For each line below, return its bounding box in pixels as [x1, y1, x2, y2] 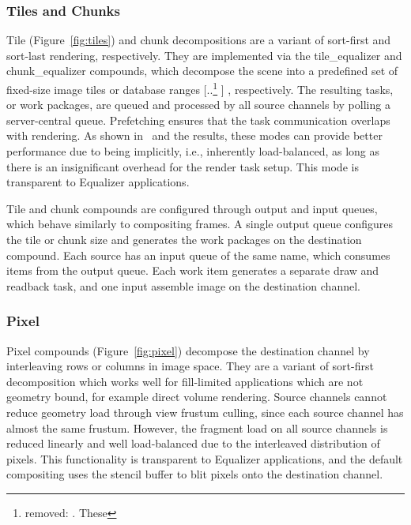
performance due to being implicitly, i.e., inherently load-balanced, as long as [6, 143, 380, 159]
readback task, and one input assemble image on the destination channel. [6, 277, 360, 294]
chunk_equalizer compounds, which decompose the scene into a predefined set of [6, 62, 398, 79]
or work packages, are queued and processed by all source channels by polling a [6, 96, 390, 113]
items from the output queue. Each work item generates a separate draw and [6, 262, 379, 279]
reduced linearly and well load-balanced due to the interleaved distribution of [6, 435, 380, 452]
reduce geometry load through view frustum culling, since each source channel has [6, 403, 404, 420]
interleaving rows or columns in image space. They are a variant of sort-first [6, 358, 374, 374]
